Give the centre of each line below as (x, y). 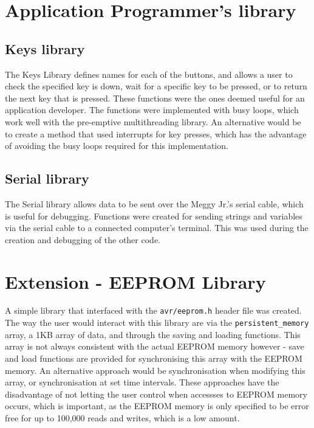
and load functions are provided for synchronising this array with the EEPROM (154, 358)
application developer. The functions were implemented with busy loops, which (152, 110)
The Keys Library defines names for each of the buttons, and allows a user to (149, 74)
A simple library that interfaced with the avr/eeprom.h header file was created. (153, 310)
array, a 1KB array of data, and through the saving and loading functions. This (153, 334)
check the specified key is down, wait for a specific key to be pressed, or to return (156, 86)
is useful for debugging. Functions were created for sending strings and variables (154, 216)
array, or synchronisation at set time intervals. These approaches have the (142, 382)
